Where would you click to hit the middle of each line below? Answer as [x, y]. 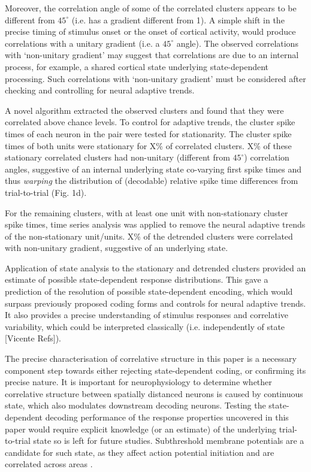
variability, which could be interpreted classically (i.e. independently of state [145, 326]
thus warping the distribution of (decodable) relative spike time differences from [152, 181]
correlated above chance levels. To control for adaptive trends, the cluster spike [150, 122]
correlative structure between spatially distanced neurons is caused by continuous [154, 393]
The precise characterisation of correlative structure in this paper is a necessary [151, 358]
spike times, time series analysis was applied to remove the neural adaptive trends [155, 224]
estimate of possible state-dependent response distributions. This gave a [137, 279]
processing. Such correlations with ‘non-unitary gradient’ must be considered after [155, 78]
